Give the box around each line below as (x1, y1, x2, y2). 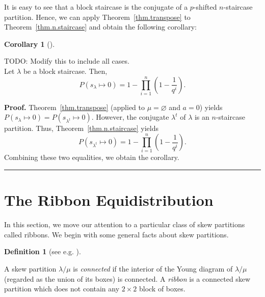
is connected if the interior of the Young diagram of (73, 263, 233, 274)
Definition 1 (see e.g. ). (4, 246, 81, 257)
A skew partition (4, 263, 57, 274)
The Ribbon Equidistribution (4, 190, 214, 210)
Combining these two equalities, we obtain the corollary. (4, 152, 179, 163)
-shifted (193, 2, 217, 12)
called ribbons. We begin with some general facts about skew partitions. (4, 229, 229, 239)
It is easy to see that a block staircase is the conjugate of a (4, 2, 188, 12)
